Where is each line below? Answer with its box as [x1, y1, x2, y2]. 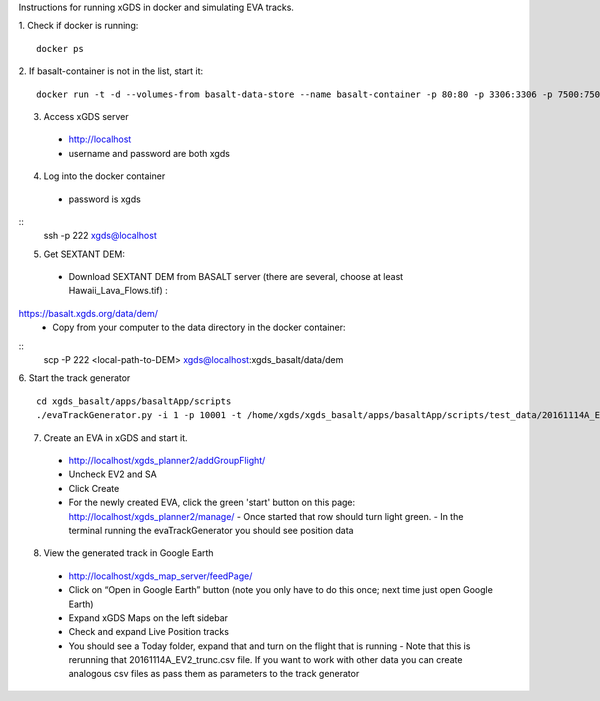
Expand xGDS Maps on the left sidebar [68, 611, 229, 624]
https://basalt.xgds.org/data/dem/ [18, 307, 159, 319]
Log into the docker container [43, 170, 166, 182]
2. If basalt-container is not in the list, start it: [18, 65, 204, 77]
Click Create [68, 482, 120, 494]
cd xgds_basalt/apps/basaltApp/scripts [36, 395, 232, 407]
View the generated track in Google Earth [43, 547, 214, 559]
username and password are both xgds [68, 147, 230, 159]
